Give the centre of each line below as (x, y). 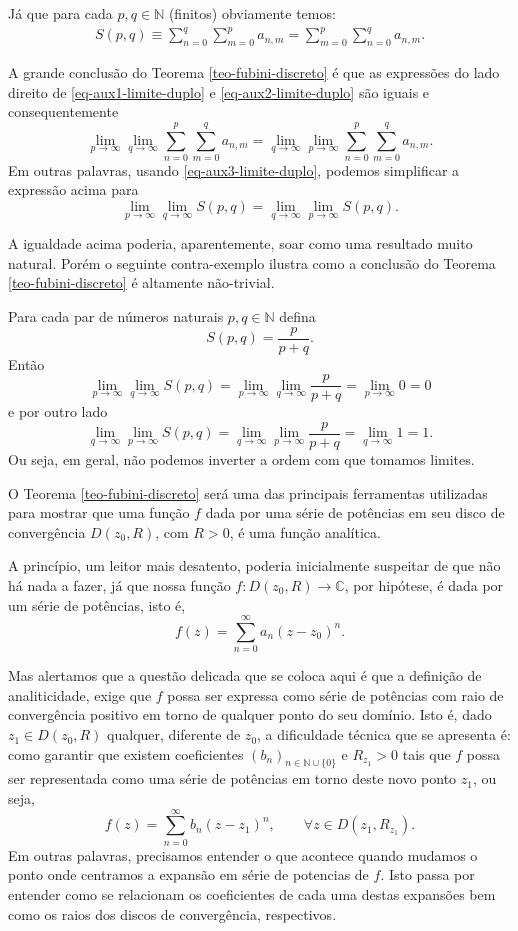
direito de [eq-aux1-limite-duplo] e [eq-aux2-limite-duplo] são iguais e (219, 91)
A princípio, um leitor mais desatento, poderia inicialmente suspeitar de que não (254, 565)
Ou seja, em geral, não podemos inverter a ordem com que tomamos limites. (241, 458)
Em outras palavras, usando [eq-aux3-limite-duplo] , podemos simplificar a (234, 169)
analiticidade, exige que (80, 694)
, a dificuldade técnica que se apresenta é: (384, 734)
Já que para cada (60, 13)
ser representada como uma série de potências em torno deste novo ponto (232, 778)
